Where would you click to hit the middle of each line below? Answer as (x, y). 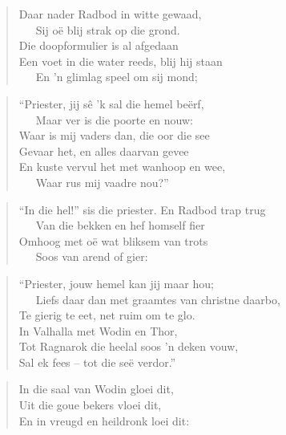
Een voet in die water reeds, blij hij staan (121, 61)
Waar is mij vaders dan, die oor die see (114, 135)
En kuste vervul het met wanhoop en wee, (122, 167)
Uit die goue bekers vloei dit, (90, 405)
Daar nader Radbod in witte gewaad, (110, 14)
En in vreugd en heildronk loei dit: (104, 420)
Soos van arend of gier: (92, 256)
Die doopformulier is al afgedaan (99, 45)
